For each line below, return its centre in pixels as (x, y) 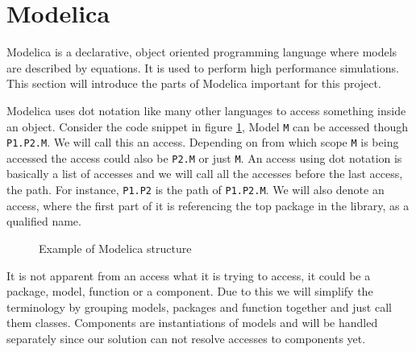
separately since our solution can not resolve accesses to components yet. (186, 338)
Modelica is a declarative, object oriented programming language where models (202, 52)
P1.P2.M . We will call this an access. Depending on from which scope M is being (203, 142)
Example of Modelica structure (115, 248)
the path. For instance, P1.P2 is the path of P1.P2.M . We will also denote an (196, 190)
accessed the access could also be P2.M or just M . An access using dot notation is (204, 157)
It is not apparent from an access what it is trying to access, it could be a (189, 275)
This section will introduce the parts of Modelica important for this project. (194, 83)
